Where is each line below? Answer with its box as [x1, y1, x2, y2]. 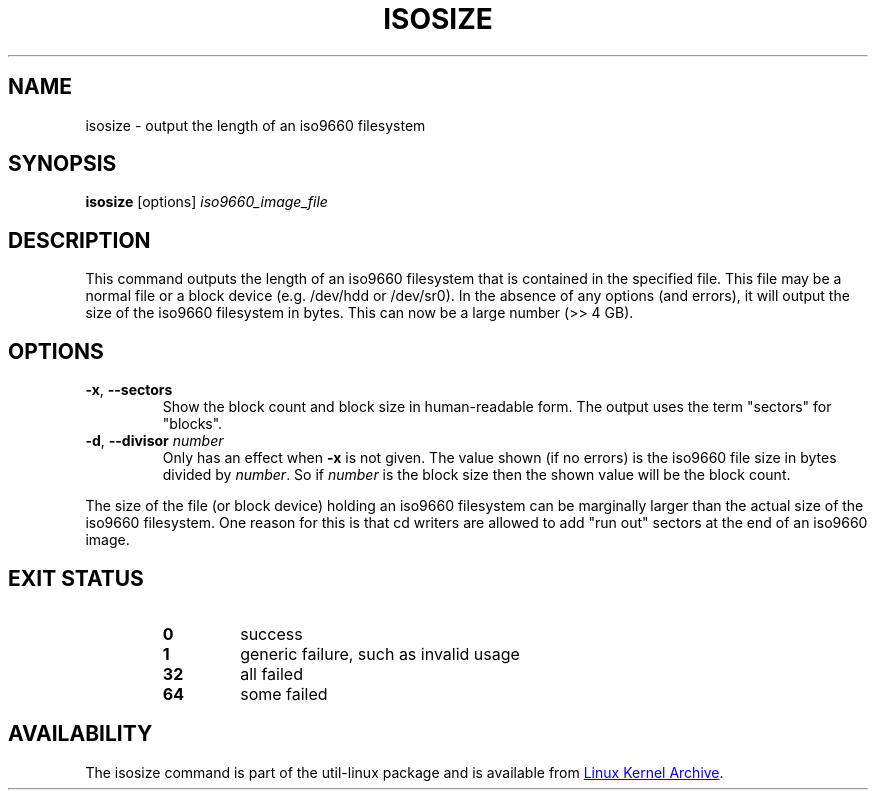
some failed [240, 683, 328, 704]
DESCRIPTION [8, 227, 151, 253]
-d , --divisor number [85, 432, 224, 450]
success [240, 623, 303, 644]
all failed [240, 663, 303, 684]
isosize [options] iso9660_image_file [85, 193, 328, 211]
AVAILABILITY [8, 721, 153, 747]
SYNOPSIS [8, 151, 117, 177]
